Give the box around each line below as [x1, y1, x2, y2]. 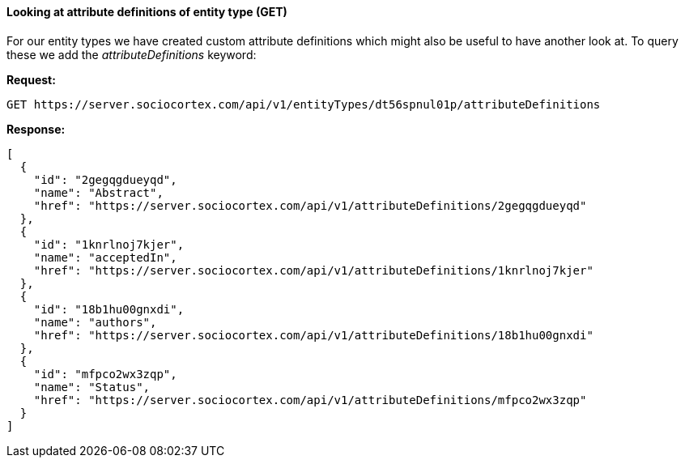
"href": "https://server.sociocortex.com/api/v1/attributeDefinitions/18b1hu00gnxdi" [33, 328, 594, 342]
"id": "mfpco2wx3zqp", [33, 367, 177, 381]
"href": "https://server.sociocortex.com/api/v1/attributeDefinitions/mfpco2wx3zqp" [33, 393, 587, 407]
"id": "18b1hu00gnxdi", [33, 302, 185, 316]
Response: [6, 121, 66, 136]
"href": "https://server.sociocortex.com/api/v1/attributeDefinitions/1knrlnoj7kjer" [33, 263, 594, 277]
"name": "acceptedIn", [33, 250, 177, 264]
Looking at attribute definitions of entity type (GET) [6, 5, 287, 19]
